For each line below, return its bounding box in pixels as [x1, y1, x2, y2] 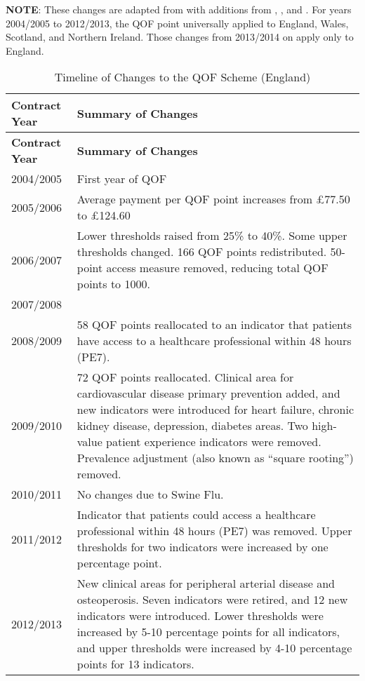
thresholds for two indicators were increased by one [77, 539, 328, 555]
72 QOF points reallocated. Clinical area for [77, 369, 294, 386]
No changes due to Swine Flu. [77, 486, 224, 503]
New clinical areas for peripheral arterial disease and [77, 575, 335, 592]
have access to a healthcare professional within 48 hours [77, 332, 352, 349]
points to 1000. [77, 276, 150, 292]
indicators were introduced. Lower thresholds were [77, 607, 324, 624]
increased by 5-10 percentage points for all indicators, [77, 623, 340, 640]
